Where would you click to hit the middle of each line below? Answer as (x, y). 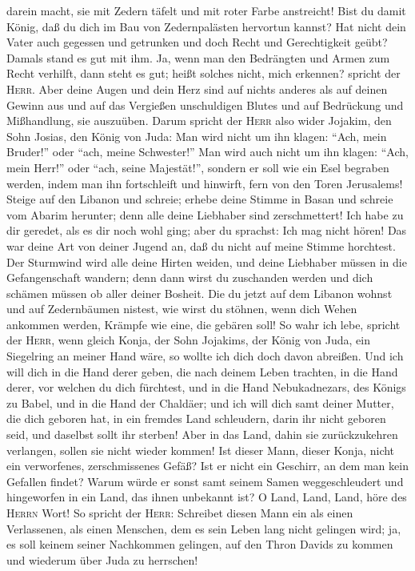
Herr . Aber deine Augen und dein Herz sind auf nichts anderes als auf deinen (197, 88)
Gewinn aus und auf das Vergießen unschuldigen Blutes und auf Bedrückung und (205, 105)
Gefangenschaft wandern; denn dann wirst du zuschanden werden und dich (190, 277)
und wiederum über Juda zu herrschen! (102, 559)
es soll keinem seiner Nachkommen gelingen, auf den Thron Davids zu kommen (200, 544)
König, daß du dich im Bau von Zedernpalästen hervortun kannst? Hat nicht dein (206, 26)
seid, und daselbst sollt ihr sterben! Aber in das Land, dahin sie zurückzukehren (202, 434)
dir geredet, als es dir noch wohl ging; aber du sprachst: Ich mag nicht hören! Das (207, 230)
